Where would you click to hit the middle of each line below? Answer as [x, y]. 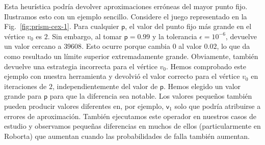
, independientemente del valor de [105, 86]
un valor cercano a [33, 46]
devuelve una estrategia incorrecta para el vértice [81, 66]
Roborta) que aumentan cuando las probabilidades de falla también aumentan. [127, 136]
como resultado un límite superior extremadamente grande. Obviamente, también [131, 56]
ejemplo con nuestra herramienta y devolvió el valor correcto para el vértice [122, 76]
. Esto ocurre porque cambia [126, 46]
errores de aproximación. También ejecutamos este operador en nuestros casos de [130, 116]
